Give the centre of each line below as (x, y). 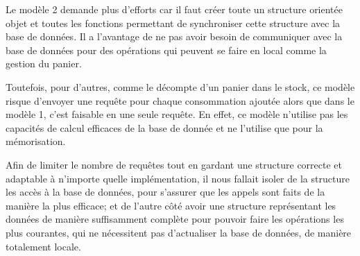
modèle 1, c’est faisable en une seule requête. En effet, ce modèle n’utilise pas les (177, 114)
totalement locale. (43, 246)
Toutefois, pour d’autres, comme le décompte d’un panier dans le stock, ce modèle (180, 86)
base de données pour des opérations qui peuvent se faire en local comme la (166, 50)
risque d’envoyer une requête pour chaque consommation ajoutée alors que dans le (180, 100)
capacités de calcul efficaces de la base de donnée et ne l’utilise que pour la (164, 127)
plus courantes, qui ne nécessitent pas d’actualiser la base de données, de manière (179, 232)
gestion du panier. (44, 63)
